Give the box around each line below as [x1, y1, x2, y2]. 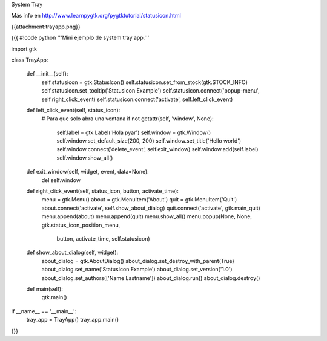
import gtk [11, 45, 38, 53]
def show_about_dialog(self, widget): [26, 248, 119, 256]
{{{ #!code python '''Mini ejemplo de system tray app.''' [11, 34, 150, 42]
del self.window [41, 176, 81, 184]
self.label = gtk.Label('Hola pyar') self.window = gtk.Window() [56, 129, 211, 136]
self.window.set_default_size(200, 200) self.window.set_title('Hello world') [56, 137, 242, 145]
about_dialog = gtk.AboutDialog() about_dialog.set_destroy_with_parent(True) [41, 257, 234, 264]
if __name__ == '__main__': [11, 307, 77, 314]
